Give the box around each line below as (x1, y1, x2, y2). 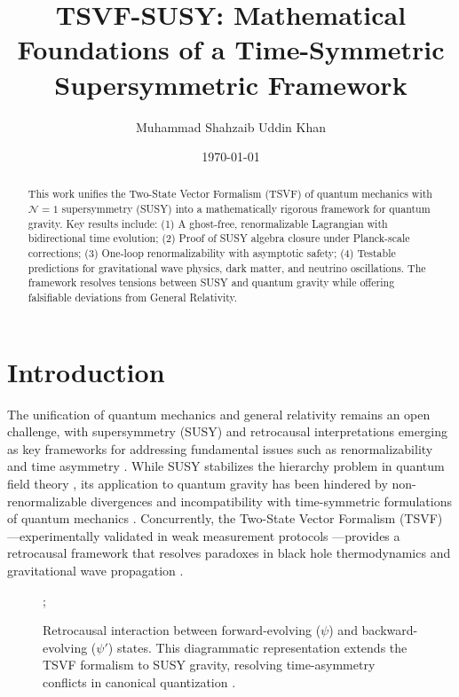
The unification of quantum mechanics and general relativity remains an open (7, 404, 431, 423)
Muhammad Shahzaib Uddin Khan (136, 117, 326, 136)
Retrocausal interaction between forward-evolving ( (43, 621, 321, 639)
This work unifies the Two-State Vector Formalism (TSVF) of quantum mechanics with (28, 186, 432, 201)
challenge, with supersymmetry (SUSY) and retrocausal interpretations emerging (7, 422, 448, 441)
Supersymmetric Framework (54, 66, 408, 102)
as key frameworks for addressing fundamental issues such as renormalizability (7, 439, 433, 458)
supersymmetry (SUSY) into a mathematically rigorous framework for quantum (61, 201, 431, 216)
